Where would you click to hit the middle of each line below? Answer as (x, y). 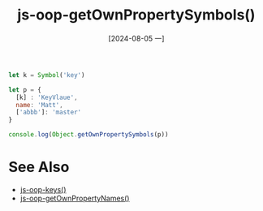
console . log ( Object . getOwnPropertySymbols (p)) (88, 135)
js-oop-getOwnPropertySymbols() (136, 15)
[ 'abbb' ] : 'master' (49, 112)
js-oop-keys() (43, 189)
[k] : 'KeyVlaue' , (47, 97)
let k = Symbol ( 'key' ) (47, 75)
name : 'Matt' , (39, 105)
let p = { (25, 90)
